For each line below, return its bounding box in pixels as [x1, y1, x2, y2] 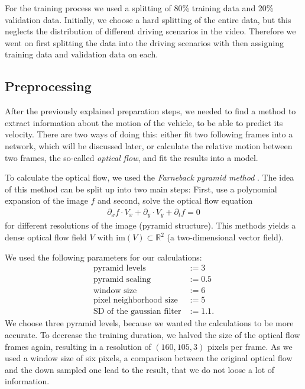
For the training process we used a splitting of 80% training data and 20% [5, 2, 274, 14]
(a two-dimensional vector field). [167, 231, 284, 243]
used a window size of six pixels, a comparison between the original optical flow [5, 352, 293, 364]
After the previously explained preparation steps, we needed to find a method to [5, 105, 296, 117]
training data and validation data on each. [5, 48, 158, 60]
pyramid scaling [93, 275, 151, 284]
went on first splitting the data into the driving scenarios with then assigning [5, 36, 284, 49]
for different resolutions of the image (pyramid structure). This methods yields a [5, 219, 296, 232]
